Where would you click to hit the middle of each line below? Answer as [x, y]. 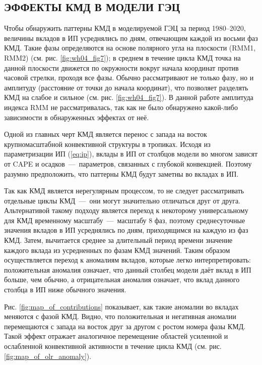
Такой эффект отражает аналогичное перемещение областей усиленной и [116, 336]
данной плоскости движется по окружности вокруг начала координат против [121, 67]
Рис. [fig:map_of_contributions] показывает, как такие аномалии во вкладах [121, 306]
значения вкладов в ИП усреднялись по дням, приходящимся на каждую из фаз [126, 230]
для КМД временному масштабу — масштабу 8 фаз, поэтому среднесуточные [125, 220]
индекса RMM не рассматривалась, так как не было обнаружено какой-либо [121, 107]
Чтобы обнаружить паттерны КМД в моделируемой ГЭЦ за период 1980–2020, [125, 28]
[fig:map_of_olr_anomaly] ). [48, 356]
